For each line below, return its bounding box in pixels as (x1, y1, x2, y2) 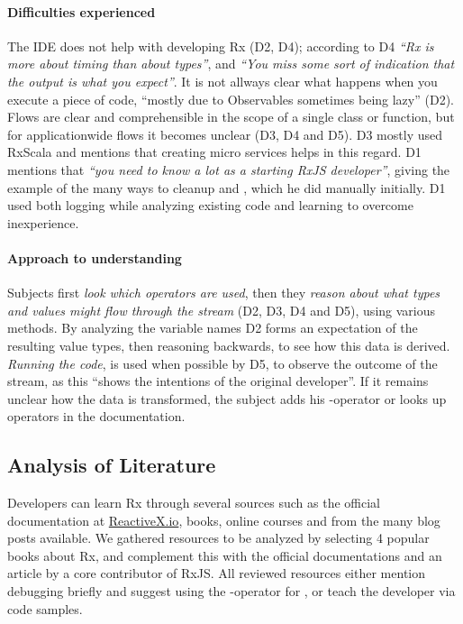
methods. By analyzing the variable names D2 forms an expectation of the (7, 318, 418, 337)
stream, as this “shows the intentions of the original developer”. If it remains (7, 372, 429, 390)
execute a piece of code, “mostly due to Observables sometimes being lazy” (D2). (7, 89, 454, 108)
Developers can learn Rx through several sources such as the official (7, 493, 380, 512)
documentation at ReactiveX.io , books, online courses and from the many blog (7, 510, 440, 529)
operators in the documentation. (7, 407, 186, 426)
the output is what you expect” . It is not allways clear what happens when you (7, 71, 438, 90)
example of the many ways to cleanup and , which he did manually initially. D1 (7, 178, 446, 197)
